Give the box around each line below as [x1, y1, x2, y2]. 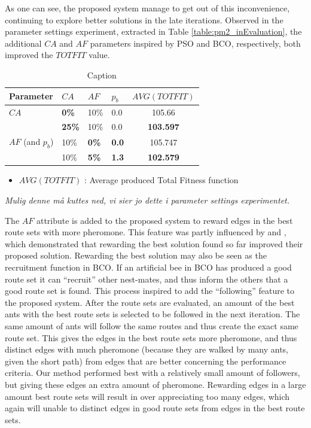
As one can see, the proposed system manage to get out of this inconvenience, [5, 2, 290, 14]
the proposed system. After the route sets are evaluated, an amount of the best [5, 296, 295, 308]
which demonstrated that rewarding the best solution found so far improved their [5, 237, 303, 250]
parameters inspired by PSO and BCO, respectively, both [90, 37, 301, 49]
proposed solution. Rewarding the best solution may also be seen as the [5, 249, 267, 262]
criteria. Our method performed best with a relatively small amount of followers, [5, 366, 300, 379]
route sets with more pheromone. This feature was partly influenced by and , [5, 226, 286, 238]
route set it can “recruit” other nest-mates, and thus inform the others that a [5, 272, 288, 285]
